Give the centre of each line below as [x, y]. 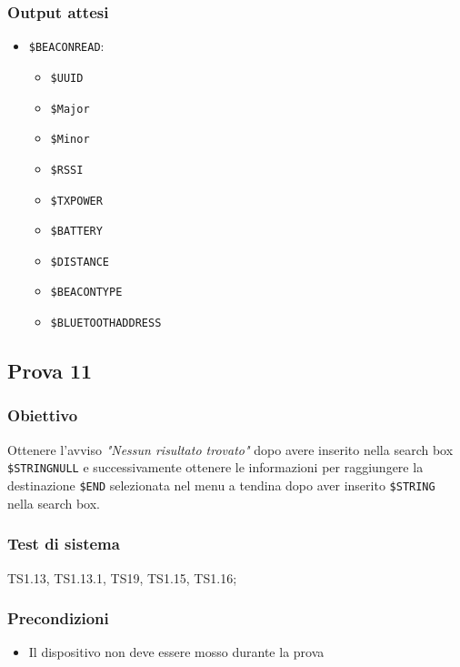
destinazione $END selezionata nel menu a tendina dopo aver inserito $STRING [221, 485]
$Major [70, 109]
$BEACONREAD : [66, 46]
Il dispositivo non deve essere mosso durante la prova [176, 652]
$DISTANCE [80, 262]
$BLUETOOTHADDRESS [106, 323]
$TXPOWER [76, 201]
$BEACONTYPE [86, 293]
